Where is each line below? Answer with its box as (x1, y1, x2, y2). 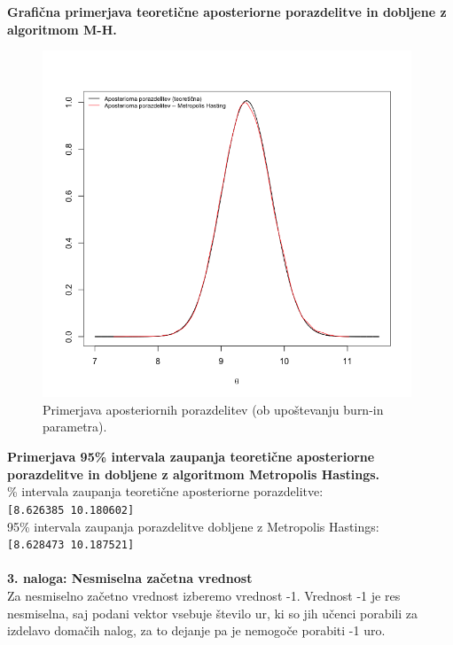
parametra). (43, 417, 107, 436)
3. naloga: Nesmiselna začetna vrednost (7, 569, 253, 587)
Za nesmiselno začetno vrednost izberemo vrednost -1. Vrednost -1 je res (7, 586, 401, 604)
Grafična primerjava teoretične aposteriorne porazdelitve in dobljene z (7, 3, 447, 20)
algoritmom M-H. (7, 19, 117, 38)
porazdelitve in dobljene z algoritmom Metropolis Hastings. (7, 464, 380, 483)
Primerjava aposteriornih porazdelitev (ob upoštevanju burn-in (43, 400, 384, 418)
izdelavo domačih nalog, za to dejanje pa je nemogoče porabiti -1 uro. (7, 621, 386, 640)
